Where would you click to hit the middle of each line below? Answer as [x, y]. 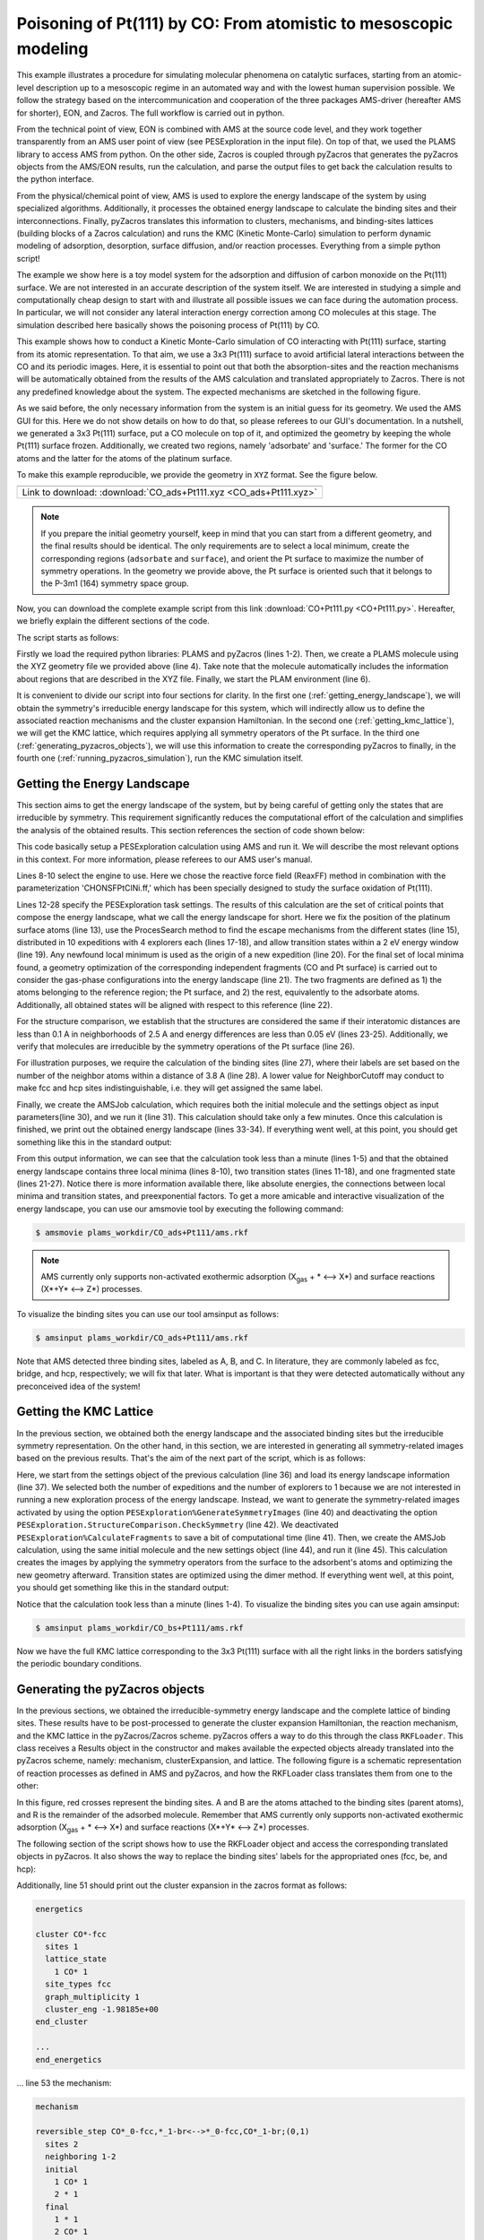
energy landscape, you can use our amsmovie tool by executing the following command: [180, 1209]
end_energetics [69, 2059]
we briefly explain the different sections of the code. [113, 621]
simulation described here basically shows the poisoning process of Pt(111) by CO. [168, 325]
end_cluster [62, 2022]
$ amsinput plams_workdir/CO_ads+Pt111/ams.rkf [142, 1338]
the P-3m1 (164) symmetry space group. [115, 583]
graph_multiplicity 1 [93, 1997]
